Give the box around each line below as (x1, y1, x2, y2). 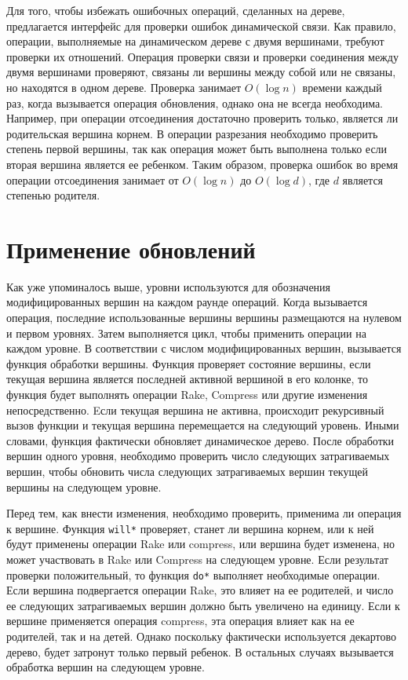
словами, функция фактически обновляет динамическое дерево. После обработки (6, 432, 395, 448)
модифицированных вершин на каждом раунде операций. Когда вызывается (6, 294, 368, 310)
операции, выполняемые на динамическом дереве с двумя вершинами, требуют (6, 33, 384, 49)
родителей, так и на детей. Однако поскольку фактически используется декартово (6, 628, 397, 645)
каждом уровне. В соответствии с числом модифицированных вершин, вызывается (6, 340, 402, 356)
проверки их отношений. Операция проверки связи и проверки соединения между (6, 48, 399, 64)
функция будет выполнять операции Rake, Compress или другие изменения (6, 386, 368, 402)
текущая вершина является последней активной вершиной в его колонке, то (6, 371, 369, 387)
